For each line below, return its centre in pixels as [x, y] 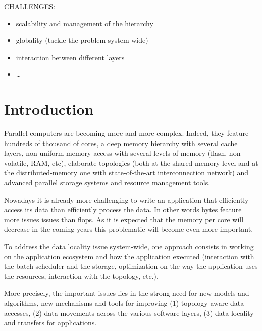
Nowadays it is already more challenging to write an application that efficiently [126, 199]
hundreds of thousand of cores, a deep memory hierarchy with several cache [121, 143]
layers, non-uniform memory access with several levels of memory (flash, [116, 153]
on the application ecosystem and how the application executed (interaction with [129, 256]
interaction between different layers [70, 57]
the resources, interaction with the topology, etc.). [81, 276]
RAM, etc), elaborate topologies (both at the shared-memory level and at [144, 162]
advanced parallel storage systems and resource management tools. [107, 183]
